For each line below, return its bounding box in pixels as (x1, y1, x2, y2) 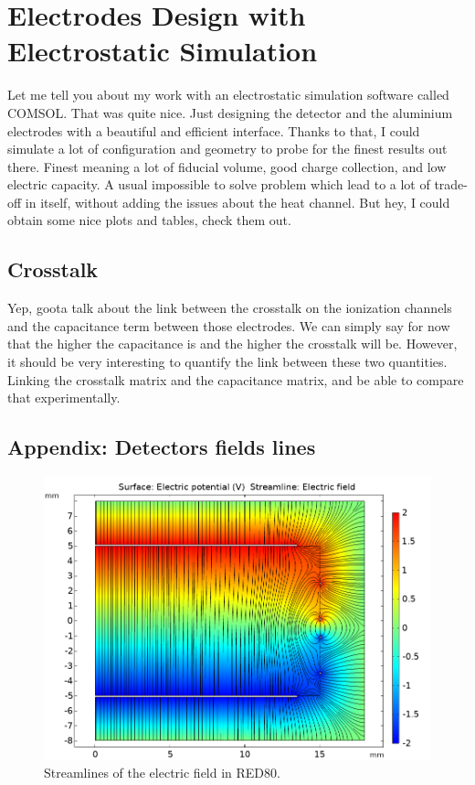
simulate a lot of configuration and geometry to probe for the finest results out (7, 139, 448, 158)
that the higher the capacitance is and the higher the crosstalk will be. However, (7, 334, 458, 353)
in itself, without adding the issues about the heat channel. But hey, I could (25, 192, 450, 211)
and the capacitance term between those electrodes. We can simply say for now (7, 316, 450, 335)
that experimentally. (7, 388, 121, 407)
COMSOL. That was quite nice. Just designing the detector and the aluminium (7, 102, 453, 122)
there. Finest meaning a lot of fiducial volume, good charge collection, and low (7, 156, 447, 176)
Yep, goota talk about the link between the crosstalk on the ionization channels (7, 298, 452, 317)
